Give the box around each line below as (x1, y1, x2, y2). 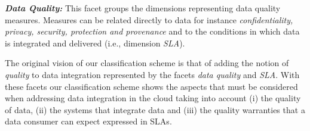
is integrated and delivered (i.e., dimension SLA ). (5, 36, 185, 49)
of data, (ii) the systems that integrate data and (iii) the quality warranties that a (5, 103, 305, 116)
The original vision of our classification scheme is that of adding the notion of (5, 57, 289, 69)
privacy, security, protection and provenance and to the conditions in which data (5, 25, 300, 38)
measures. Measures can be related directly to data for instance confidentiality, (5, 13, 293, 26)
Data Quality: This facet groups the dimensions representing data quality (5, 2, 281, 14)
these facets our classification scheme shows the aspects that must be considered (5, 80, 298, 92)
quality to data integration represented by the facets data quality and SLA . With (5, 68, 300, 80)
